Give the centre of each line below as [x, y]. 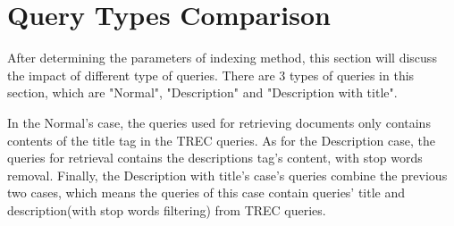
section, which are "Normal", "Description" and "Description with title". [202, 92]
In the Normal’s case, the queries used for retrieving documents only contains [219, 122]
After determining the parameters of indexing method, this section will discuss [222, 58]
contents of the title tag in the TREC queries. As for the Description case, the [221, 140]
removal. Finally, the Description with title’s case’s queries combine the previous [227, 175]
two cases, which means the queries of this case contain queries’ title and [206, 193]
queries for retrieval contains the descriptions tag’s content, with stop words [215, 158]
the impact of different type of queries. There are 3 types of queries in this [211, 75]
